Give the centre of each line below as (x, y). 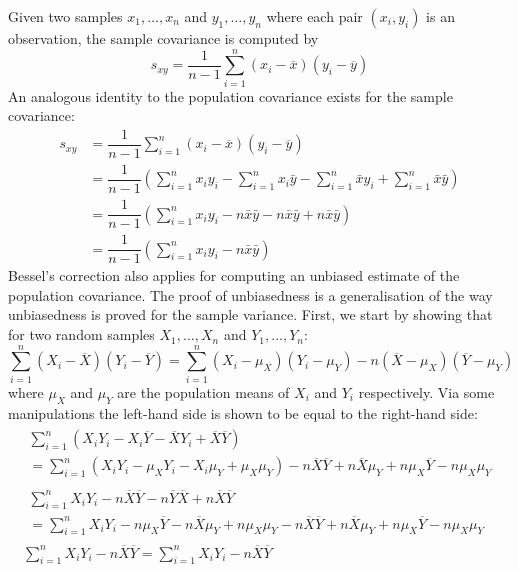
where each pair (314, 16)
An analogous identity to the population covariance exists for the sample (230, 95)
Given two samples (65, 16)
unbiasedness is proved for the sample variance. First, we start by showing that (250, 314)
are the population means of (203, 391)
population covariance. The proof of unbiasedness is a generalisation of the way (250, 294)
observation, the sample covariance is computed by (163, 38)
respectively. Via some (426, 391)
